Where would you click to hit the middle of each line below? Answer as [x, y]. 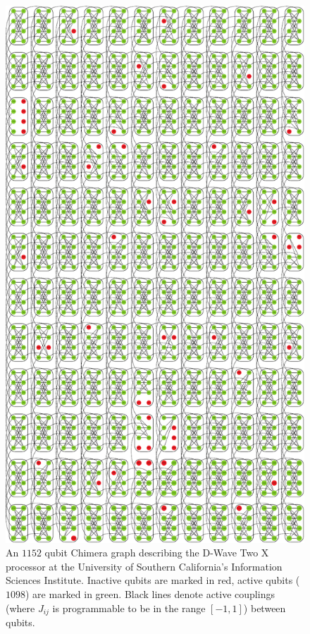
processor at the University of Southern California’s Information [144, 566]
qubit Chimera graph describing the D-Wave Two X [157, 553]
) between [265, 608]
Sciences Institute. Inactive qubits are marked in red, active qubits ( [153, 580]
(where [20, 608]
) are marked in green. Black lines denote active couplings [150, 594]
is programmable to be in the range [129, 608]
